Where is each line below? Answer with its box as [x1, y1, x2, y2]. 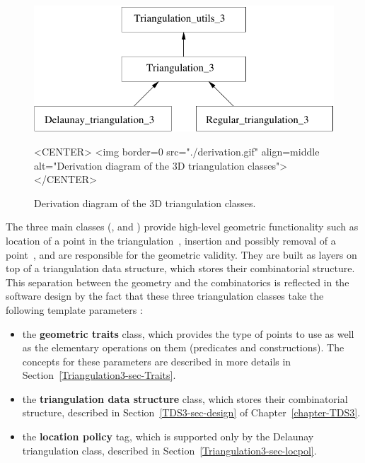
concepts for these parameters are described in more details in [22, 353, 291, 368]
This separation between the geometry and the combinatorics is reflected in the [6, 274, 349, 289]
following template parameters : [6, 302, 143, 317]
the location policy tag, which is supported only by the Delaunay [22, 429, 314, 444]
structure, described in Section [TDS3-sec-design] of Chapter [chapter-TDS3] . [22, 405, 361, 420]
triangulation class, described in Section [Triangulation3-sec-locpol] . [22, 443, 317, 457]
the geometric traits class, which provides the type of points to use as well [22, 326, 354, 341]
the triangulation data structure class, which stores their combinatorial [22, 391, 348, 406]
